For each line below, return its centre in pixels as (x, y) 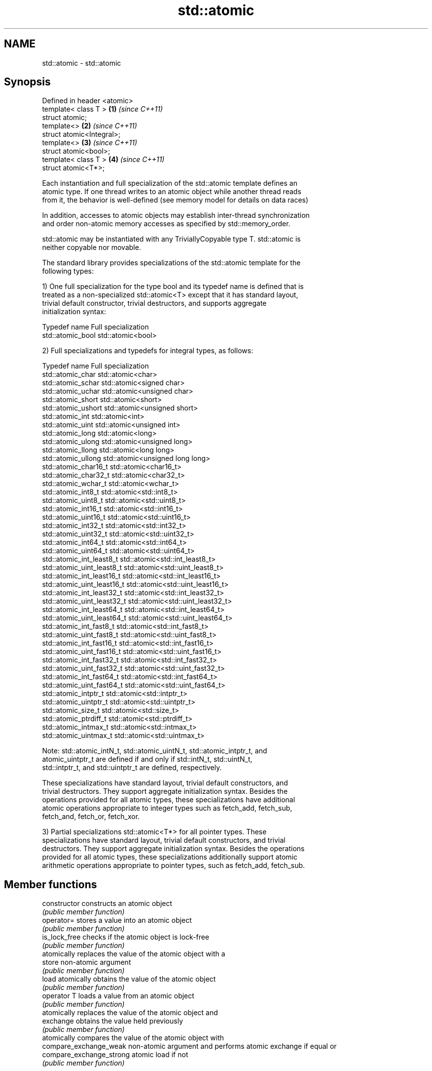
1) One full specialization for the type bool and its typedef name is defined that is (173, 287)
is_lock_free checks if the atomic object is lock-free (126, 937)
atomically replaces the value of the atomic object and (130, 1013)
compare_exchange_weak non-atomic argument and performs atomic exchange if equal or (189, 1046)
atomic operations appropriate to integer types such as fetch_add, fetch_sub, (167, 808)
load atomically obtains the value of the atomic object (129, 979)
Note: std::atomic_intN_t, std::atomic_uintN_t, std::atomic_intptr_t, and (155, 751)
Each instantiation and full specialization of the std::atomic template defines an (170, 183)
